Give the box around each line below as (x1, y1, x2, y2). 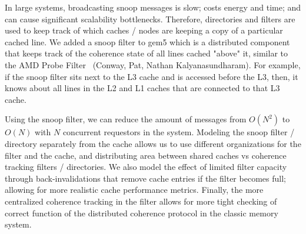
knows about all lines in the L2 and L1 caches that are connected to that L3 (5, 82, 280, 94)
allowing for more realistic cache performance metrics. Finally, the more (5, 183, 264, 196)
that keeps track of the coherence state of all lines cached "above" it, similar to (5, 47, 288, 59)
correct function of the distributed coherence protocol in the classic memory (5, 206, 278, 219)
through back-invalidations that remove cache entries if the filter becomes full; (5, 172, 286, 184)
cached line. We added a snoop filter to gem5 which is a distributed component (5, 35, 290, 48)
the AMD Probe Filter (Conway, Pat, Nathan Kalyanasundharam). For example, (5, 58, 301, 71)
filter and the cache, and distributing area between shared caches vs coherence (5, 149, 287, 161)
